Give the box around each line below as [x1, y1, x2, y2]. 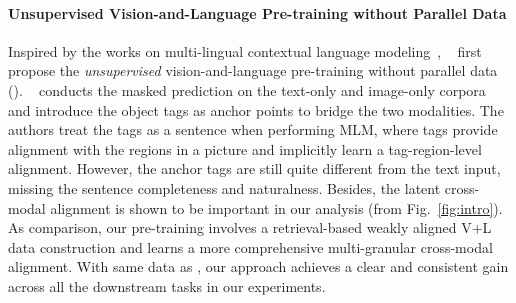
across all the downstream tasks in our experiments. [8, 275, 326, 296]
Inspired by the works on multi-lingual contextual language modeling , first [8, 40, 482, 61]
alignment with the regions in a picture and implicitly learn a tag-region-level [8, 138, 482, 159]
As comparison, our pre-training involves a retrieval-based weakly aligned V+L [8, 217, 492, 238]
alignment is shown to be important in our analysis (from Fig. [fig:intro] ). [50, 197, 503, 218]
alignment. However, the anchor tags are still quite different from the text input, [8, 158, 501, 179]
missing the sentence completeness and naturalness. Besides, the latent [8, 177, 441, 198]
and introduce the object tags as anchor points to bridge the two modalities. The [8, 99, 504, 120]
